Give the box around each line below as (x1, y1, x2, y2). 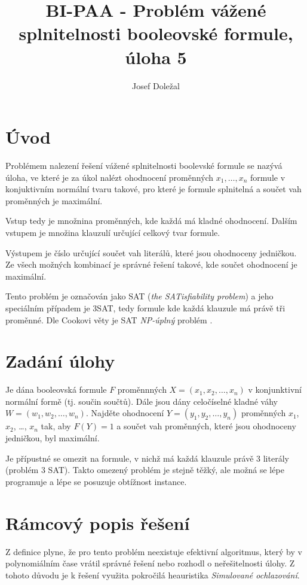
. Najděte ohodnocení (85, 407, 164, 419)
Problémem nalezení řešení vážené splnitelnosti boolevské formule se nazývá (5, 159, 283, 172)
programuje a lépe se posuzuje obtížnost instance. (5, 475, 187, 487)
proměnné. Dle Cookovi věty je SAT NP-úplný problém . (5, 313, 213, 326)
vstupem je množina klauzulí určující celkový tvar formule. (5, 226, 220, 238)
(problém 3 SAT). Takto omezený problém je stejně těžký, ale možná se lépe (5, 463, 284, 476)
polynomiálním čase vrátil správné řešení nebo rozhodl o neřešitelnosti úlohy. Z (5, 557, 295, 569)
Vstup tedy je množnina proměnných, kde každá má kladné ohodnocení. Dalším (5, 214, 297, 227)
